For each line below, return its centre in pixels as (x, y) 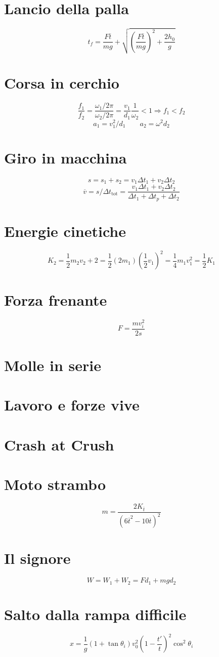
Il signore (37, 558)
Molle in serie (53, 365)
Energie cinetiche (65, 231)
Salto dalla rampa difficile (95, 614)
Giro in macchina (65, 157)
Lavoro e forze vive (72, 405)
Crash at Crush (59, 444)
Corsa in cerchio (62, 83)
